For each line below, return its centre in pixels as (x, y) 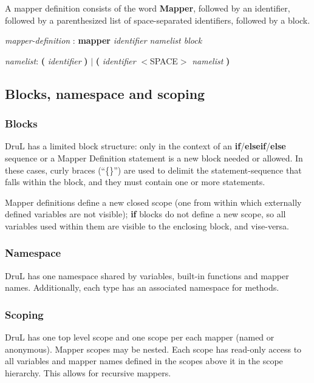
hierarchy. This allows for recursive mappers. (88, 372)
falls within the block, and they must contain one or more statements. (135, 182)
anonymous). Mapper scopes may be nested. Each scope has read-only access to (153, 349)
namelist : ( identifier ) (46, 60)
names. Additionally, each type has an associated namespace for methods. (142, 287)
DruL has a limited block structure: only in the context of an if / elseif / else (145, 146)
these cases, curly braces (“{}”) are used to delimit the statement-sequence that (153, 170)
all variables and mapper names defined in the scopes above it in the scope (144, 361)
